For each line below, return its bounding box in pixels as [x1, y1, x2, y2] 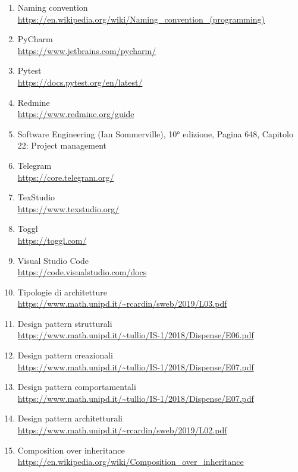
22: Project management [17, 139, 106, 152]
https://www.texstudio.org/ [17, 202, 120, 215]
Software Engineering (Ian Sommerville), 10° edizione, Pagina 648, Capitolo [17, 127, 293, 140]
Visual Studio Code [17, 254, 89, 266]
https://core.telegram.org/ [17, 171, 114, 183]
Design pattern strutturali [17, 317, 112, 329]
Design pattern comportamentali [17, 380, 136, 393]
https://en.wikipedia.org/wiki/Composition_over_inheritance [17, 455, 244, 468]
